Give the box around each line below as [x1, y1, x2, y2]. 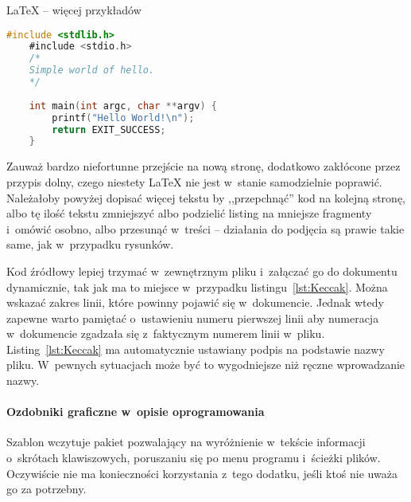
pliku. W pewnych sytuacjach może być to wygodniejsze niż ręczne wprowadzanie [6, 356, 405, 373]
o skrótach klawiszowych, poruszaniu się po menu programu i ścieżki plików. [6, 449, 381, 466]
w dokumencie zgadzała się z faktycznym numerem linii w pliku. [6, 325, 325, 342]
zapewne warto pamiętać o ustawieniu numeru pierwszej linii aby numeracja [6, 309, 379, 326]
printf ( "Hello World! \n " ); [52, 112, 195, 124]
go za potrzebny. [6, 480, 87, 497]
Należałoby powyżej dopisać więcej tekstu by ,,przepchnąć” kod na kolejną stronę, [6, 189, 405, 206]
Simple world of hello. [29, 65, 155, 76]
